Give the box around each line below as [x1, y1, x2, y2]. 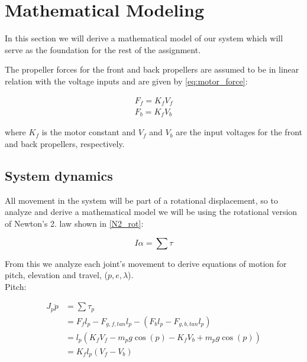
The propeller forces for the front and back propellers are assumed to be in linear [5, 63, 299, 76]
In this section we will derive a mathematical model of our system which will [5, 32, 283, 44]
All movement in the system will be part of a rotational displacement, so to [5, 194, 278, 206]
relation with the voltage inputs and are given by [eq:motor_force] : [5, 74, 248, 87]
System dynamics [5, 167, 113, 185]
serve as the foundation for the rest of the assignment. [5, 43, 201, 56]
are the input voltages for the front [176, 126, 302, 138]
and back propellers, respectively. [5, 138, 125, 150]
